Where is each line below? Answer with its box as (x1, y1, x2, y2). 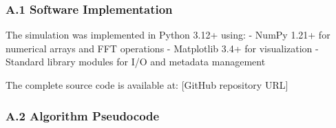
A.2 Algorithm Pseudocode (6, 107, 160, 124)
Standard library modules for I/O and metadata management (6, 54, 266, 69)
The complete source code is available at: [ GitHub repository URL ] (6, 78, 288, 92)
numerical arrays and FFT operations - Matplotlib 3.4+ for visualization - (6, 41, 319, 55)
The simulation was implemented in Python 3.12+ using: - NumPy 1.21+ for (6, 28, 330, 42)
